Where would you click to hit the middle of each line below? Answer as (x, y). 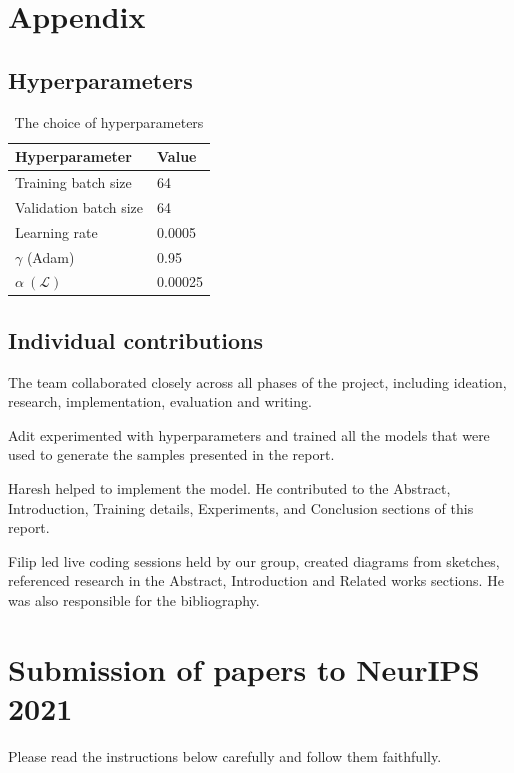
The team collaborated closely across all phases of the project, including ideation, (257, 381)
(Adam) (50, 256)
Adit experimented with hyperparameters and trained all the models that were (249, 434)
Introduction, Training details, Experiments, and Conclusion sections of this (241, 507)
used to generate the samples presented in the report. (171, 454)
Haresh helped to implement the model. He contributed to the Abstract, (229, 488)
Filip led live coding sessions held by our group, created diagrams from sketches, (254, 560)
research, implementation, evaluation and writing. (160, 401)
